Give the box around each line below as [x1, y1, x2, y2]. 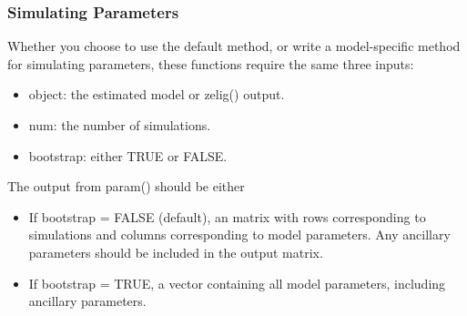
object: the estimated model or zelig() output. [28, 85, 285, 104]
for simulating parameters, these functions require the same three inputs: [7, 54, 414, 73]
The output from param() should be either [7, 177, 245, 196]
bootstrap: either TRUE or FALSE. [28, 146, 228, 165]
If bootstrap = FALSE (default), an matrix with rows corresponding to [28, 207, 426, 226]
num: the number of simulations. [28, 116, 211, 134]
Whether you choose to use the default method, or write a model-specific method [7, 36, 461, 56]
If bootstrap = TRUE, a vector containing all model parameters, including [28, 273, 446, 292]
